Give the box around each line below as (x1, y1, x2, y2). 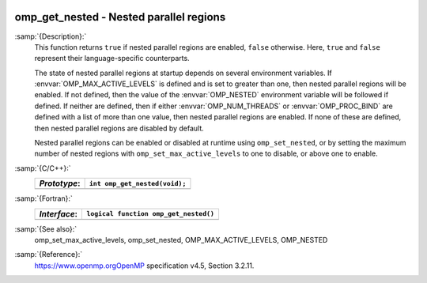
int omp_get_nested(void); (89, 179, 187, 187)
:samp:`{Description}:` (14, 32, 87, 41)
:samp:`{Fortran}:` (14, 194, 73, 203)
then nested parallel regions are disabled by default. (34, 123, 205, 133)
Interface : (39, 208, 78, 219)
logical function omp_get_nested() (86, 209, 215, 218)
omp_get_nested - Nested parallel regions (14, 10, 226, 24)
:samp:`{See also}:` (14, 224, 77, 233)
